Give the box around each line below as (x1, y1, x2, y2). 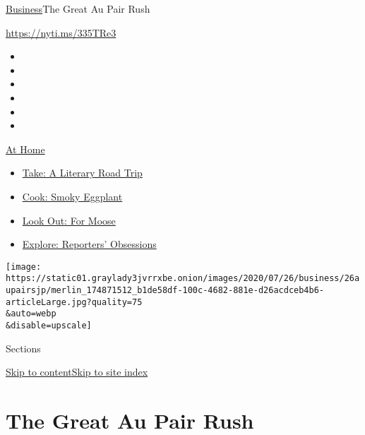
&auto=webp (6, 309, 56, 319)
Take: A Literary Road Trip (22, 165, 143, 180)
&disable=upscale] (6, 321, 92, 330)
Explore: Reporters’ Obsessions (22, 237, 157, 251)
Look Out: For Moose (22, 213, 116, 227)
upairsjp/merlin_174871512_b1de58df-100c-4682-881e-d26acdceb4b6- (6, 285, 325, 296)
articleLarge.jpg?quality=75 (6, 297, 143, 307)
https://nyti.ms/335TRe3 (6, 25, 116, 40)
